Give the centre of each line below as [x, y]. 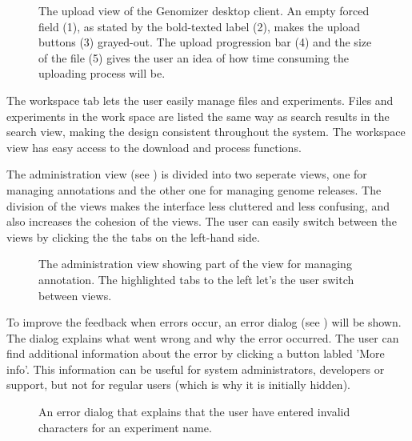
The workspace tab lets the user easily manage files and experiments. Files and [200, 100]
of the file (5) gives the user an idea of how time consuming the [194, 57]
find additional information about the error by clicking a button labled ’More [196, 353]
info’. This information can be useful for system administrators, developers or [196, 369]
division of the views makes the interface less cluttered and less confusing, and [198, 205]
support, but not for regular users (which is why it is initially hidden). [178, 385]
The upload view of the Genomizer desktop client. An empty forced [204, 10]
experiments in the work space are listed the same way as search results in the [198, 116]
